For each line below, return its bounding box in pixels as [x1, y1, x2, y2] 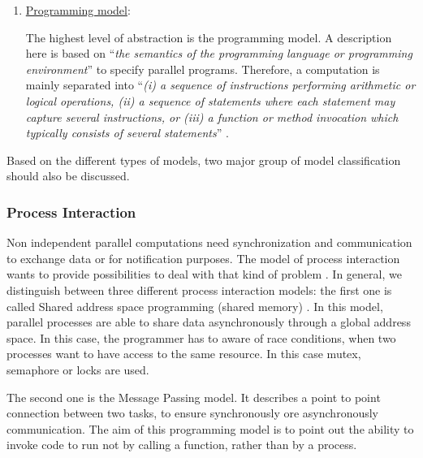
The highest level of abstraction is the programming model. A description [25, 28, 392, 45]
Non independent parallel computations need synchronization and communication [6, 234, 412, 251]
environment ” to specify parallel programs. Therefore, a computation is [25, 60, 380, 77]
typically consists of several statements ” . [25, 124, 229, 141]
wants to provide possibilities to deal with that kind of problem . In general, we [6, 266, 402, 283]
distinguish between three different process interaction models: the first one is [6, 281, 392, 298]
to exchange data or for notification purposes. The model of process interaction [6, 249, 400, 266]
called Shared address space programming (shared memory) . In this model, [6, 297, 383, 314]
